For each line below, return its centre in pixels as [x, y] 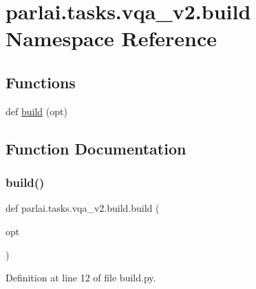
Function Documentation [96, 148]
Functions [41, 82]
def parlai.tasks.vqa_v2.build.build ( [83, 208]
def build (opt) [36, 111]
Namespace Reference [111, 38]
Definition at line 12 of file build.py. [81, 278]
